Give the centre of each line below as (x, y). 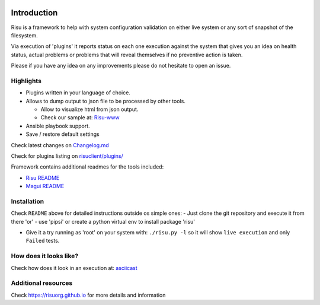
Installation (28, 201)
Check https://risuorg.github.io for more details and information (88, 295)
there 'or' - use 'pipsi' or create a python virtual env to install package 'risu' (103, 221)
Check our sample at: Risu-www (80, 117)
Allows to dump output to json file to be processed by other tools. (106, 101)
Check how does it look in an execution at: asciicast (74, 268)
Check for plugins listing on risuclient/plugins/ (67, 156)
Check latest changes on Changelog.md (60, 145)
